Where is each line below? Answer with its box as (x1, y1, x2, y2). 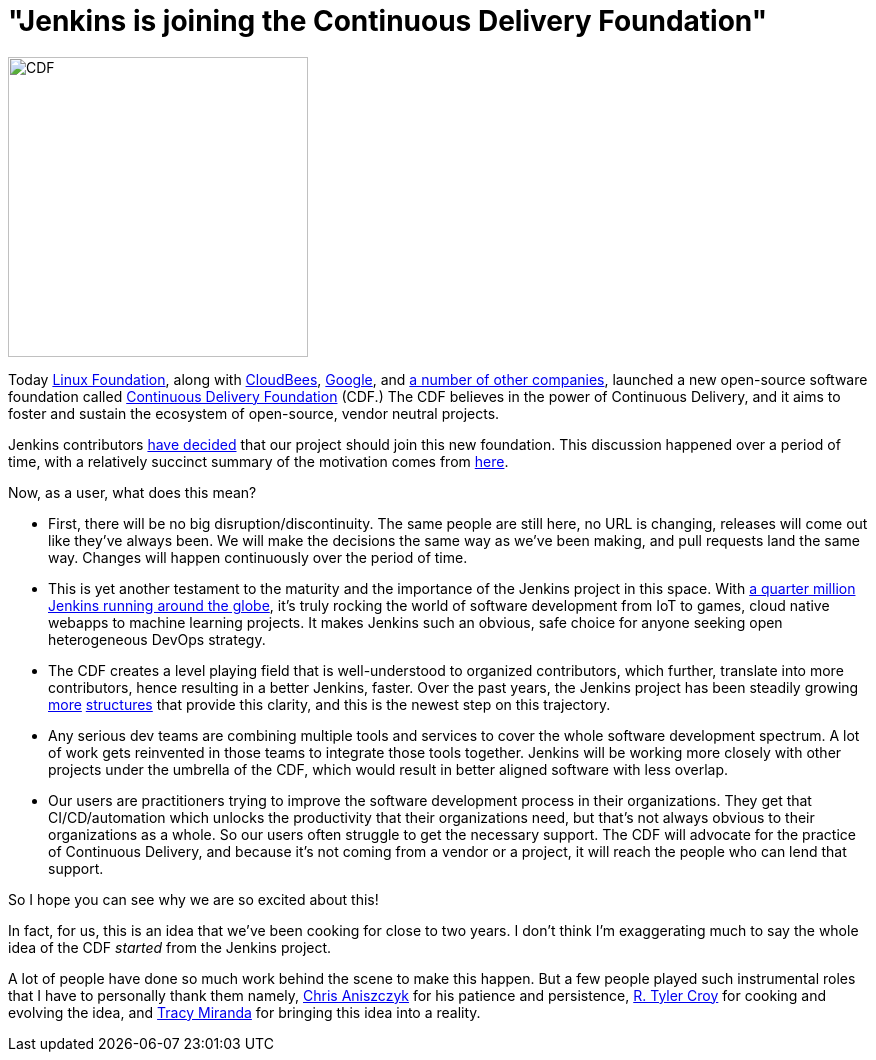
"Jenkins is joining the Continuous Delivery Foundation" (8, 4, 768, 38)
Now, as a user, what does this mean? (8, 483, 257, 501)
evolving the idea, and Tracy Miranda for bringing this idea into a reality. (8, 1003, 481, 1021)
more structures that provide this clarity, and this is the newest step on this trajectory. (48, 695, 611, 713)
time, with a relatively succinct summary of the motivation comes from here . (8, 452, 509, 470)
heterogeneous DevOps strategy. (48, 630, 266, 648)
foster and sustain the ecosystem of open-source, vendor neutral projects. (8, 404, 500, 422)
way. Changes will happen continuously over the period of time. (48, 548, 468, 566)
